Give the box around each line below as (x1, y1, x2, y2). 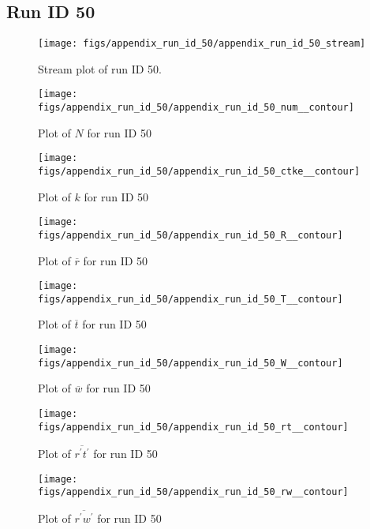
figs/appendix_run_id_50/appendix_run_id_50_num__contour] (38, 102, 354, 114)
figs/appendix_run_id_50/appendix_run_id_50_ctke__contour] (38, 166, 361, 178)
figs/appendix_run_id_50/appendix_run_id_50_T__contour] (38, 293, 343, 305)
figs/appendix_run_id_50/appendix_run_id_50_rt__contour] (38, 421, 349, 433)
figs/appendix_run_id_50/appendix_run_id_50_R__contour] (38, 229, 343, 241)
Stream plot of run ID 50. (38, 60, 163, 77)
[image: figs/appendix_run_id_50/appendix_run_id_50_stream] (38, 38, 366, 50)
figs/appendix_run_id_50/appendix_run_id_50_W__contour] (38, 357, 343, 369)
